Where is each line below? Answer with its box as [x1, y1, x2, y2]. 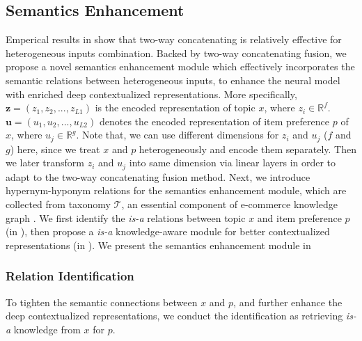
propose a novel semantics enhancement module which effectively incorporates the [6, 59, 355, 74]
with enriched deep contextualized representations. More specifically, [6, 86, 297, 101]
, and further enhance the [233, 294, 343, 309]
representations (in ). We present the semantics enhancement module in [6, 237, 311, 252]
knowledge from [13, 322, 81, 336]
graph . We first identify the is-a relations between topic [6, 210, 246, 225]
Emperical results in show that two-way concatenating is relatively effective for [6, 32, 342, 47]
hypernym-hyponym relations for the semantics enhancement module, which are [6, 183, 347, 198]
